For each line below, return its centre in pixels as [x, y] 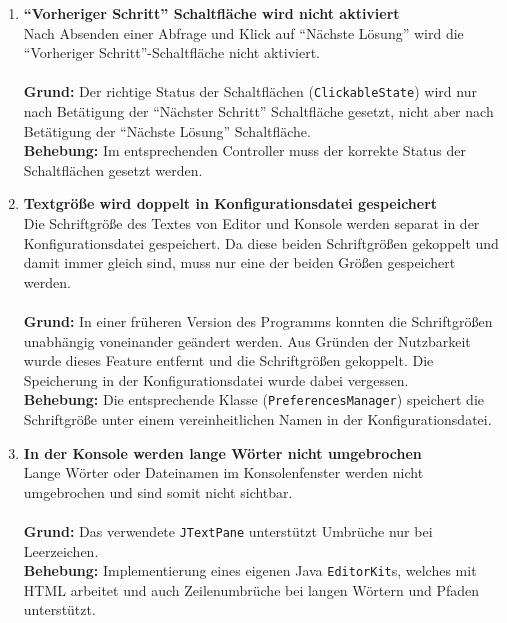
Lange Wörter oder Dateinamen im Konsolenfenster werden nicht [223, 472]
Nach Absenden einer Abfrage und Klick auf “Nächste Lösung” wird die [243, 32]
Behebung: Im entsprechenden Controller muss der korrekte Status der [244, 150]
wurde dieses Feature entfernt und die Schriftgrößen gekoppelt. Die [228, 360]
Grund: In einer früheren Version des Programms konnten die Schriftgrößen [258, 320]
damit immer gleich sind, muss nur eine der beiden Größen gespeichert [239, 262]
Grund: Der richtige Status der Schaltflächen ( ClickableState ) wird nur [250, 91]
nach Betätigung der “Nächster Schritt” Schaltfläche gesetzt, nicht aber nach [258, 111]
